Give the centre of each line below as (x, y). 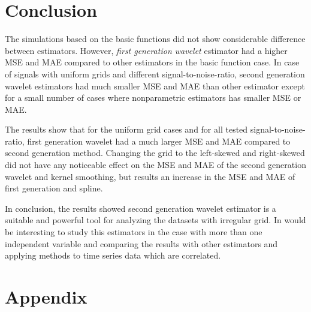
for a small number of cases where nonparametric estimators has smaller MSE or (153, 97)
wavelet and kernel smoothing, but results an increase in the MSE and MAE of (150, 176)
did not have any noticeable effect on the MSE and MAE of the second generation (155, 165)
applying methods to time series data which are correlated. (113, 255)
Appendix (46, 296)
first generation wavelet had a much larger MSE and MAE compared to (159, 141)
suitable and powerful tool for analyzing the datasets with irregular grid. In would (155, 220)
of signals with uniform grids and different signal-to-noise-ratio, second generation (155, 73)
